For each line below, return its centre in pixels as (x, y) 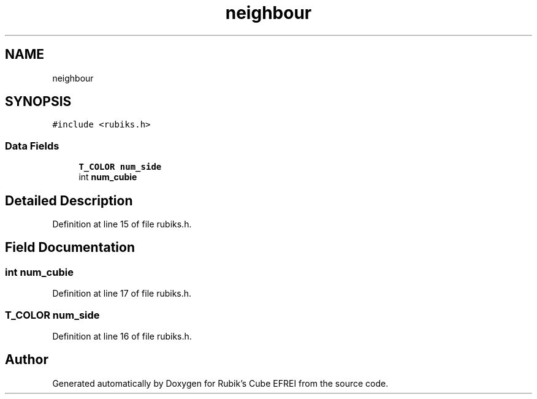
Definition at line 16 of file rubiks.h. (122, 336)
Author (27, 360)
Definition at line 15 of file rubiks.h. (122, 224)
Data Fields (32, 146)
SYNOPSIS (38, 102)
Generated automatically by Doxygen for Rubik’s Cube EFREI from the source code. (220, 383)
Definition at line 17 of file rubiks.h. (122, 294)
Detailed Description (69, 200)
